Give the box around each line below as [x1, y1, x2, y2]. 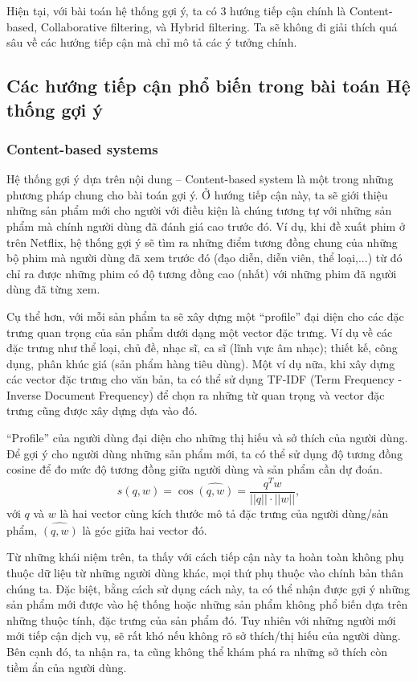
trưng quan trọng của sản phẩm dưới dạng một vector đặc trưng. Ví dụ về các [6, 323, 393, 340]
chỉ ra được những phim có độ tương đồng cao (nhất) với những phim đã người [6, 265, 397, 281]
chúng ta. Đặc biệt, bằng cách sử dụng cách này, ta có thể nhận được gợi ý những [6, 580, 410, 597]
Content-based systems [6, 138, 158, 158]
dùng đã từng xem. [6, 281, 100, 297]
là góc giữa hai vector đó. [82, 521, 207, 538]
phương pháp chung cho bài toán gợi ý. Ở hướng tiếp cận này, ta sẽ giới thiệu [6, 186, 388, 203]
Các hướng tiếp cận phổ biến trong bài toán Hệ [6, 73, 411, 98]
